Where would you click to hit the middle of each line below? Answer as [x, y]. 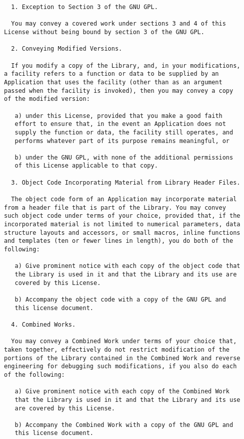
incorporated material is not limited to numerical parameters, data [122, 225]
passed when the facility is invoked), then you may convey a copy [119, 91]
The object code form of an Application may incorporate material [124, 199]
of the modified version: [47, 99]
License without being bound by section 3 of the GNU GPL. [104, 32]
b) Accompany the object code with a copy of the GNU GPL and [120, 299]
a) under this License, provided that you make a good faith [118, 116]
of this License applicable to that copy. [86, 166]
